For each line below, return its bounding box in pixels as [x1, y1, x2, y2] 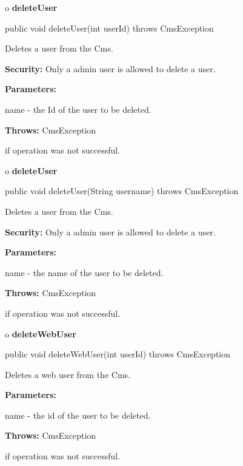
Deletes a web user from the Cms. [5, 368, 130, 380]
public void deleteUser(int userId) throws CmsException [5, 21, 214, 34]
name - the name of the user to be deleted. [5, 266, 164, 279]
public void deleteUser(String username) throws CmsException [5, 184, 239, 197]
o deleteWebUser [5, 327, 76, 340]
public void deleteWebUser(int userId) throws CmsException [5, 348, 231, 360]
